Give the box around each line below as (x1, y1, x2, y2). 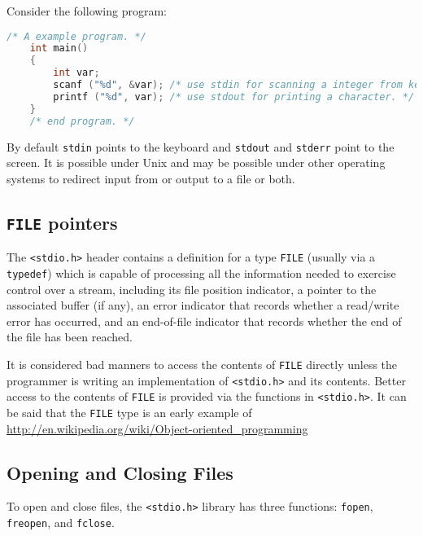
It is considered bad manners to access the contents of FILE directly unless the (7, 355, 398, 372)
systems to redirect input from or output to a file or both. (7, 169, 295, 187)
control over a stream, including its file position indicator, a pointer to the (7, 280, 377, 297)
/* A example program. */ (7, 30, 146, 42)
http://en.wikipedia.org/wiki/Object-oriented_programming (7, 420, 308, 437)
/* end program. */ (29, 115, 135, 127)
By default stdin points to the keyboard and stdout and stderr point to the (7, 138, 395, 155)
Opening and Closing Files (7, 459, 233, 485)
